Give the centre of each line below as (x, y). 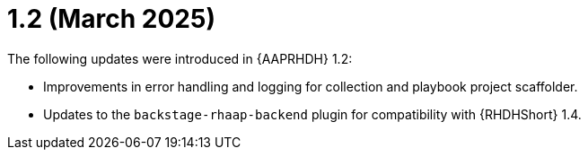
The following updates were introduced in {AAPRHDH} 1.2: (180, 58)
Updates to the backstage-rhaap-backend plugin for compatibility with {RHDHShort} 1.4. (312, 114)
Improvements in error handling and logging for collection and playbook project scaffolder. (311, 86)
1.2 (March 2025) (111, 19)
